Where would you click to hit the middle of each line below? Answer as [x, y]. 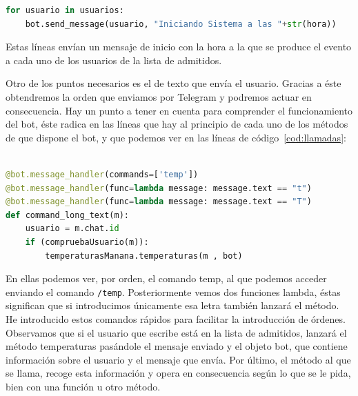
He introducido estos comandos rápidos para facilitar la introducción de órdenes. [176, 318]
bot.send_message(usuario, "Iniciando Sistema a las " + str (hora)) [181, 24]
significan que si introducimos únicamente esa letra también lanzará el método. [172, 305]
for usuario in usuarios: [65, 10]
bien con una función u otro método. [83, 386]
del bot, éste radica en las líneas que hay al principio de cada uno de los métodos [177, 124]
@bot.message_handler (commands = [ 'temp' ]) [102, 174]
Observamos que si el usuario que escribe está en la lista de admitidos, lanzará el [176, 332]
